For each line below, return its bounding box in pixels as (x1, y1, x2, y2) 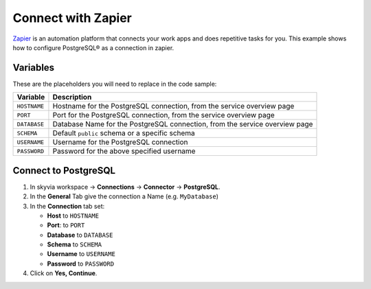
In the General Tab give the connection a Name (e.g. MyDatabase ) (30, 192, 219, 200)
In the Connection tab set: (30, 202, 105, 210)
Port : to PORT (47, 221, 85, 229)
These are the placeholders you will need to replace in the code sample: (12, 80, 217, 88)
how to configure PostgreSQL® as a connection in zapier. (12, 43, 175, 51)
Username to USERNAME (47, 250, 116, 258)
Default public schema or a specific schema (52, 128, 195, 138)
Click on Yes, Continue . (30, 269, 98, 277)
